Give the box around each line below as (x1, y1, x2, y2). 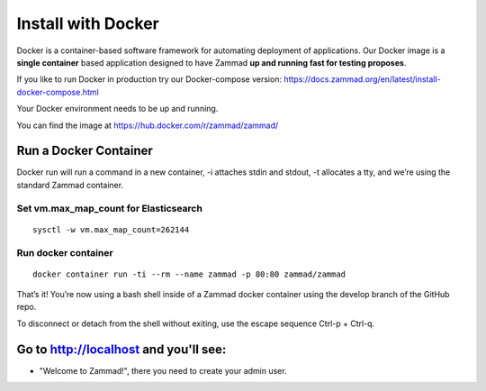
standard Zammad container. (16, 179, 124, 190)
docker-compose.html (16, 86, 99, 97)
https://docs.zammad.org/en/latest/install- (283, 74, 441, 85)
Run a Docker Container (16, 143, 153, 159)
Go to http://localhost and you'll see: (16, 341, 227, 357)
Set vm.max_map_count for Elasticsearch (16, 202, 202, 214)
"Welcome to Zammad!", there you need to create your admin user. (39, 365, 287, 376)
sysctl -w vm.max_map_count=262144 (32, 224, 190, 234)
